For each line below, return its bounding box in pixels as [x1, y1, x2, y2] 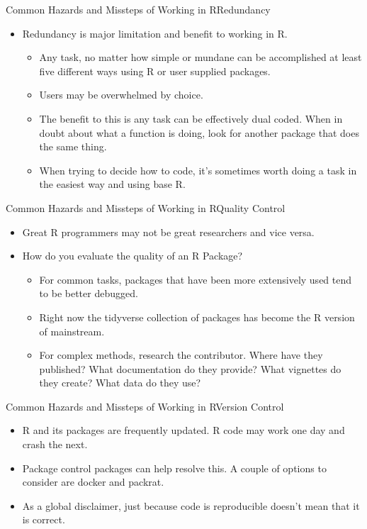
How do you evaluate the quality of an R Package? [22, 248, 243, 263]
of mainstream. [39, 323, 105, 338]
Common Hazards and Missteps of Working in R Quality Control [6, 200, 286, 215]
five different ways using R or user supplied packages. [39, 63, 271, 78]
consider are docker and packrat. [22, 474, 164, 489]
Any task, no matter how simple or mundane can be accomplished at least [39, 50, 362, 65]
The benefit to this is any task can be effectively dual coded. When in [39, 111, 343, 126]
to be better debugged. [39, 286, 138, 301]
